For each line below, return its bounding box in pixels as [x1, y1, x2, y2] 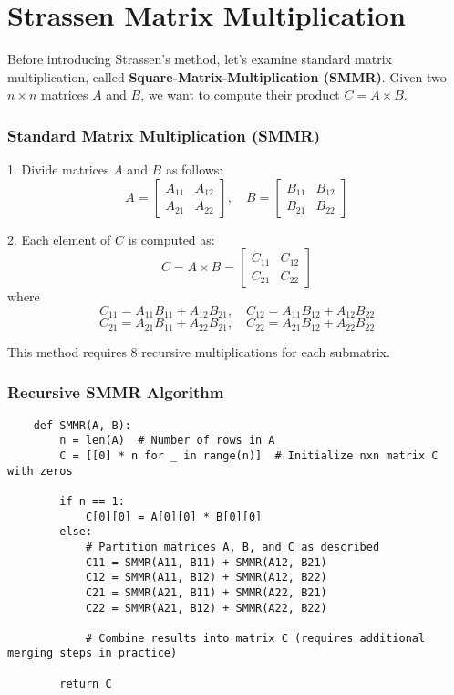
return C [59, 677, 112, 690]
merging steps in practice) [7, 647, 178, 660]
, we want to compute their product [140, 85, 340, 104]
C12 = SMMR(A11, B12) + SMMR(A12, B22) [85, 571, 327, 584]
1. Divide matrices [7, 160, 109, 179]
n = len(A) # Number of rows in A [59, 434, 275, 448]
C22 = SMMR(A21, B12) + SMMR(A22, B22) [85, 601, 327, 615]
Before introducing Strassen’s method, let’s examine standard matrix [7, 49, 392, 68]
